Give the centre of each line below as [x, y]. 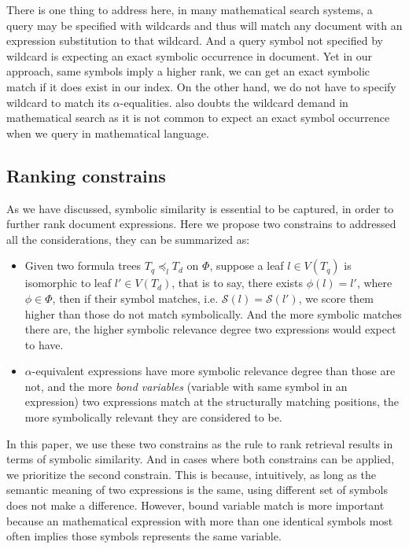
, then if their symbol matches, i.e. [135, 298]
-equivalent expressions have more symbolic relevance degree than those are [214, 371]
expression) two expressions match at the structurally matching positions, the [212, 402]
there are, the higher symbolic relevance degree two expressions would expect [210, 329]
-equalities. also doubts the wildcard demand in [234, 102]
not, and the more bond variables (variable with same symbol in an [186, 386]
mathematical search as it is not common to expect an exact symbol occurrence [198, 118]
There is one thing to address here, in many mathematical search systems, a [190, 9]
